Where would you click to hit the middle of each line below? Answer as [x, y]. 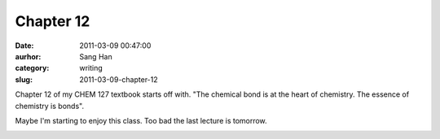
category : [32, 68]
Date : [24, 46]
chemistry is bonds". [50, 106]
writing [91, 68]
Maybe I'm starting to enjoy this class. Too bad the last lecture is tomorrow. [141, 120]
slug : [24, 79]
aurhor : [28, 56]
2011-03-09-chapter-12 [119, 79]
